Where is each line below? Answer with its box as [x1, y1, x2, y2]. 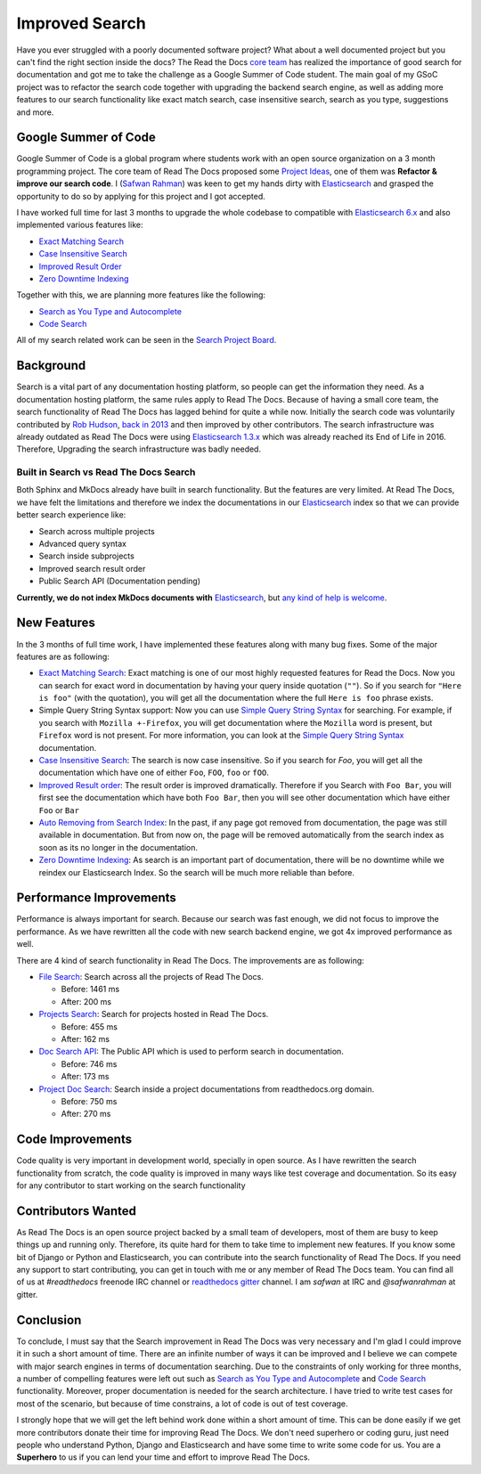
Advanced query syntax [38, 539, 126, 550]
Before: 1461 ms [61, 984, 120, 995]
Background [16, 358, 86, 373]
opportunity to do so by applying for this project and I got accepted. [16, 191, 266, 201]
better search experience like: [16, 509, 126, 520]
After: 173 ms [61, 1071, 110, 1082]
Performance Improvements [16, 891, 177, 906]
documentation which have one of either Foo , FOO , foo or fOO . [38, 767, 269, 778]
